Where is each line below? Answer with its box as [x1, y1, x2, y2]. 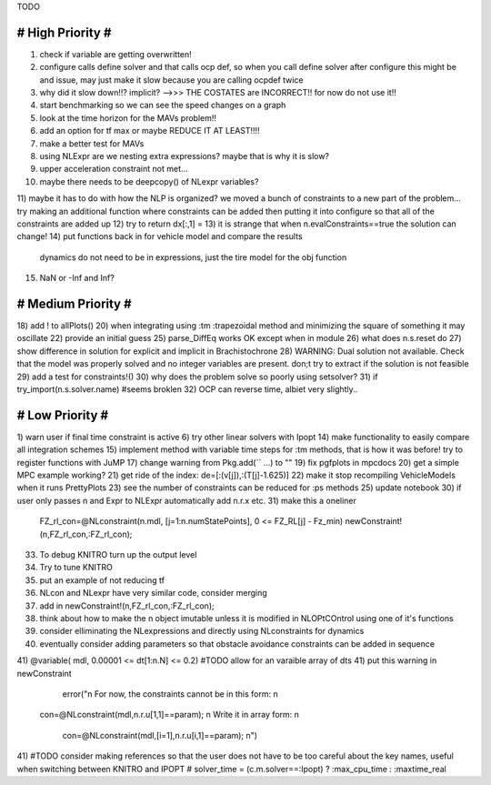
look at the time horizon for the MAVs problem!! [39, 112, 217, 123]
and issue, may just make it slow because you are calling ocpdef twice [39, 74, 304, 86]
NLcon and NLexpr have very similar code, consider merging [39, 588, 267, 599]
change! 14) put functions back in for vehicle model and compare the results [16, 231, 304, 242]
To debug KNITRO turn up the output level [39, 549, 197, 560]
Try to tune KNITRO [39, 562, 114, 573]
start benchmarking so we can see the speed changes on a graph [39, 100, 286, 111]
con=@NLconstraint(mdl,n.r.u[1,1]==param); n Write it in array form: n [39, 710, 300, 720]
